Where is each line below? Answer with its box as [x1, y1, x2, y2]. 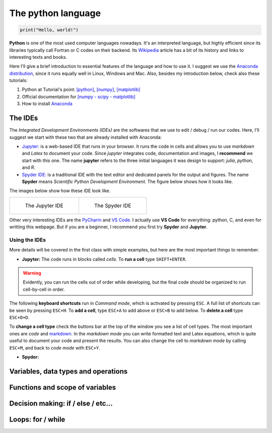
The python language [9, 8, 101, 19]
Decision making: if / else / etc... [9, 399, 113, 407]
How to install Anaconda [22, 101, 73, 107]
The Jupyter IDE [25, 202, 64, 209]
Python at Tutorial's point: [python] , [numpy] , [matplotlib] [22, 86, 141, 93]
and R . [22, 164, 35, 170]
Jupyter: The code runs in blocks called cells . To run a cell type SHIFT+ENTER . [22, 256, 187, 262]
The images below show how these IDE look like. [9, 188, 111, 194]
